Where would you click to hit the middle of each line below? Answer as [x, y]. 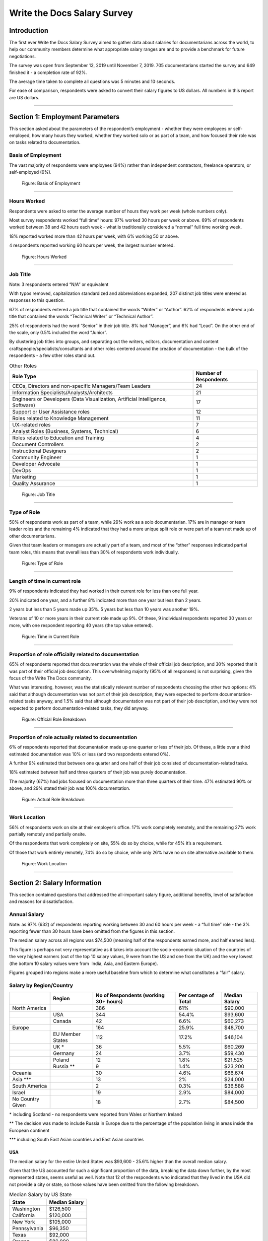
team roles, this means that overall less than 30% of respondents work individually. [94, 552]
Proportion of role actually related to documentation [73, 737]
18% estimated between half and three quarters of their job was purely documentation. [98, 772]
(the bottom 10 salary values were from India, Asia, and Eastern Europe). [84, 964]
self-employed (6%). [30, 172]
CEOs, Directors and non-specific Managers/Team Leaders [81, 386]
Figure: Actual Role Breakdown [53, 800]
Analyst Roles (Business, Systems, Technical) [65, 431]
